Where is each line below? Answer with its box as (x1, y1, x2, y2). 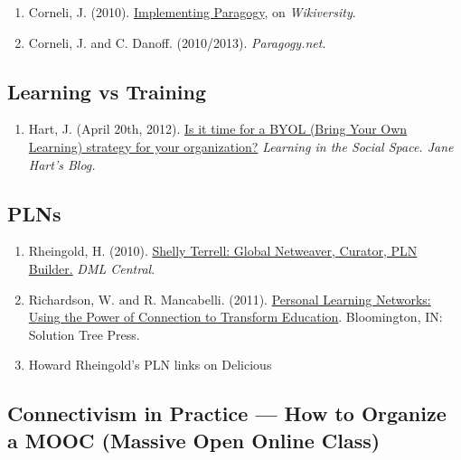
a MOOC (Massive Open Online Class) (7, 426, 381, 454)
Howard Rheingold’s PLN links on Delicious (28, 355, 272, 374)
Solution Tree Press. (28, 324, 140, 343)
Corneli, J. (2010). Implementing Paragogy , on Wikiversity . (28, 3, 356, 21)
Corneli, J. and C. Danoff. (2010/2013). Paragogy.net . (28, 33, 326, 52)
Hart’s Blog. (28, 155, 96, 174)
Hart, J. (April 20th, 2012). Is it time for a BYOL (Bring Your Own (28, 119, 408, 138)
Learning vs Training (7, 77, 207, 105)
